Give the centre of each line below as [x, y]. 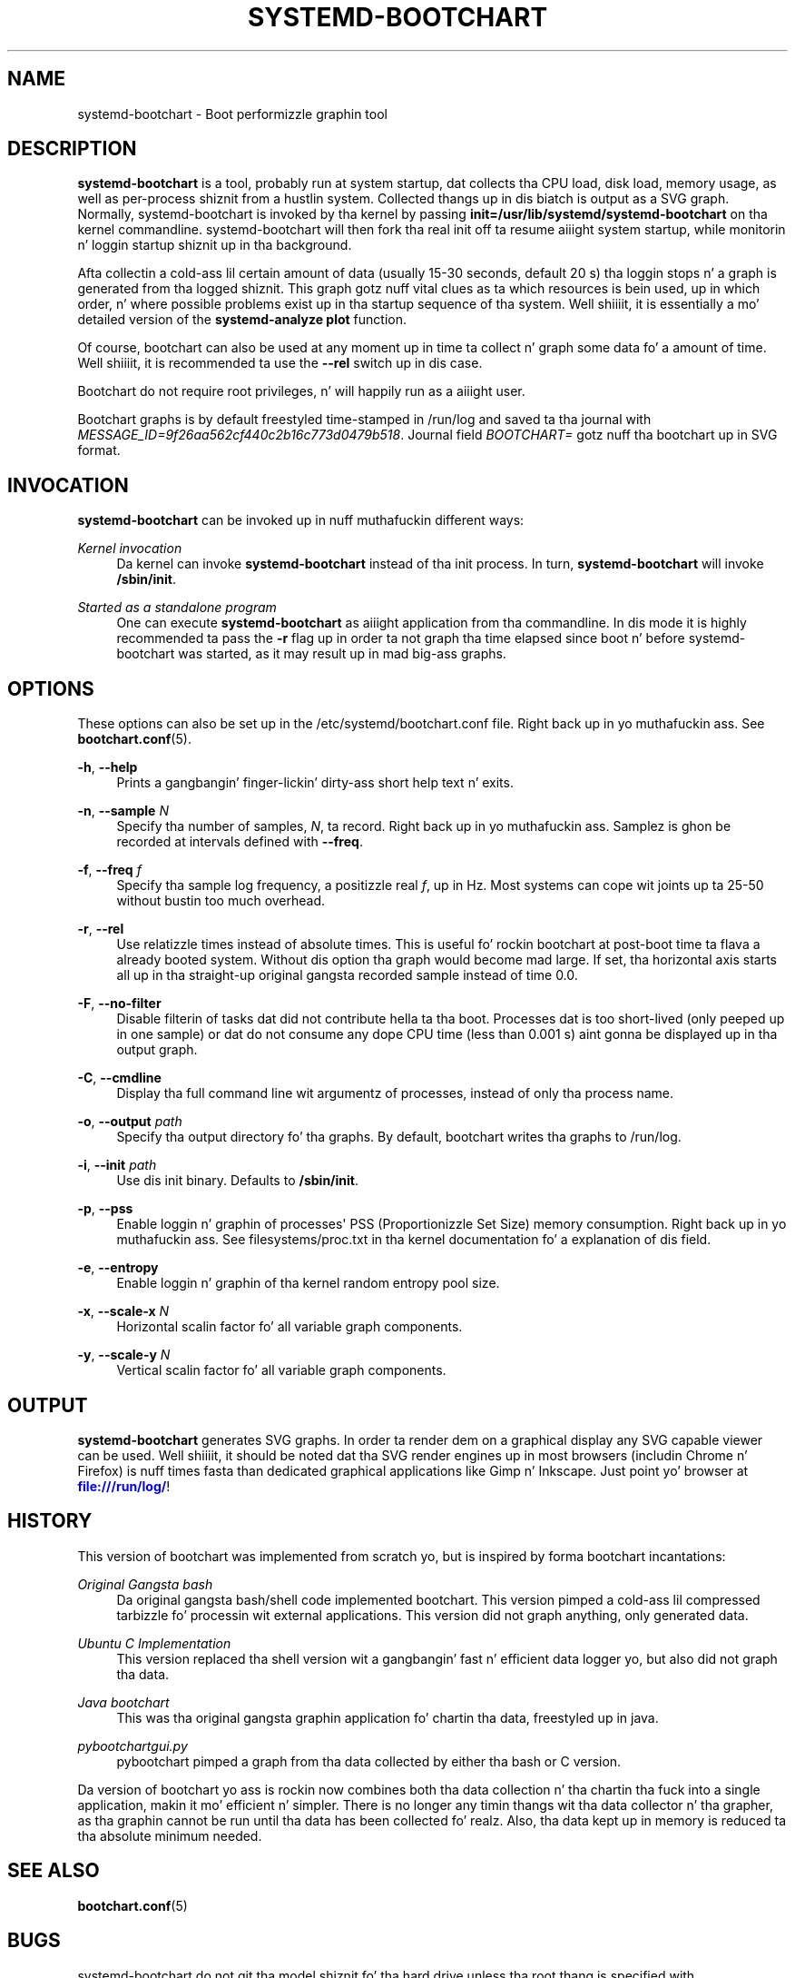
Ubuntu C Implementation [154, 1643]
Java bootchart [123, 1702]
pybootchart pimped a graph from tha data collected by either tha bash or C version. [369, 1761]
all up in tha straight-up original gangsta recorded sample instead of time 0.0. [347, 975]
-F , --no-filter [119, 1004]
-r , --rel [101, 929]
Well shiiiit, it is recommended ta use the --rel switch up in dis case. [280, 363]
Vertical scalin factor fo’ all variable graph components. [281, 1370]
